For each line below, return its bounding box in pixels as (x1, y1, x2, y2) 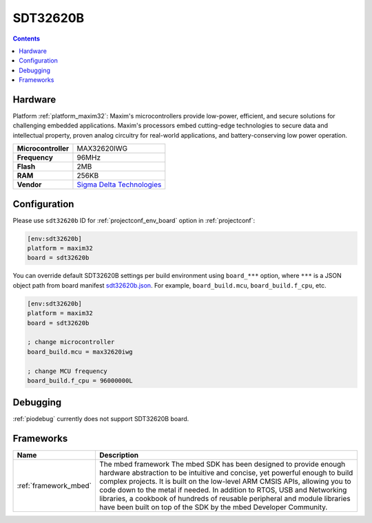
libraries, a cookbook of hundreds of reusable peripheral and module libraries (99, 494, 351, 504)
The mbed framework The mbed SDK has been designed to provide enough (99, 460, 346, 469)
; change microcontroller (27, 338, 115, 346)
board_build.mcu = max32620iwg (27, 348, 134, 356)
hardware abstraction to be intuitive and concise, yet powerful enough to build (99, 468, 353, 478)
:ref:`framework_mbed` (17, 481, 92, 491)
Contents (12, 34, 41, 43)
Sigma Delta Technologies (76, 180, 162, 189)
